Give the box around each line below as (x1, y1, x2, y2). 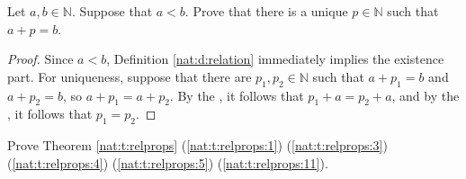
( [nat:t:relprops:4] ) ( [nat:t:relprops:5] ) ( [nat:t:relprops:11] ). (7, 153, 328, 172)
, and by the (391, 85, 460, 104)
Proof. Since (7, 49, 74, 68)
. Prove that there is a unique (184, 2, 348, 20)
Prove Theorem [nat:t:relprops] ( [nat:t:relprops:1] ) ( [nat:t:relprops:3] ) (7, 136, 388, 155)
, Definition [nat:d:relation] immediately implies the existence (106, 49, 444, 68)
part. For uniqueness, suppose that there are (7, 67, 252, 85)
